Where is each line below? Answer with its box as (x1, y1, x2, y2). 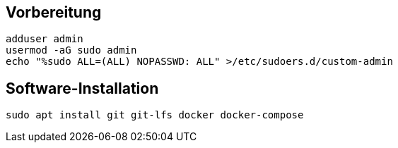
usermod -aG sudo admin (6, 44, 137, 56)
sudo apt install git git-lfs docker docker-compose (6, 109, 304, 121)
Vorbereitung (6, 4, 102, 21)
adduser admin (6, 33, 83, 45)
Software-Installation (6, 79, 159, 97)
